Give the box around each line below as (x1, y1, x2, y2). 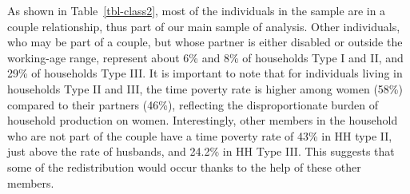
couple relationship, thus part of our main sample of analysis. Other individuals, (7, 18, 400, 34)
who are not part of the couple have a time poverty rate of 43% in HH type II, (7, 127, 392, 144)
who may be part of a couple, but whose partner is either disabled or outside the (7, 34, 403, 50)
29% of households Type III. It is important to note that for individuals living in (7, 65, 403, 81)
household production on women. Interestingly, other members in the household (7, 112, 398, 129)
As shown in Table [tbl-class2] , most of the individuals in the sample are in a (7, 2, 386, 18)
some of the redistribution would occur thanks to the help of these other (7, 158, 361, 175)
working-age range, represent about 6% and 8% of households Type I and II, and (7, 49, 404, 65)
